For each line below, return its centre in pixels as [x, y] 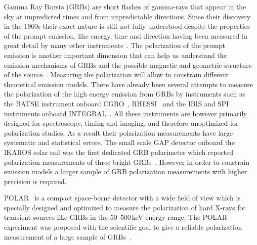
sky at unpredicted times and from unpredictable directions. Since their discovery [127, 16]
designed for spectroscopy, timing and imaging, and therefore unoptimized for [121, 123]
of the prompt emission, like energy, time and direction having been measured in [126, 35]
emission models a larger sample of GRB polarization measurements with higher [126, 171]
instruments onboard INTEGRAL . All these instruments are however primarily [126, 113]
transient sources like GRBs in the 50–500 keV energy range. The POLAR [116, 217]
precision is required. [35, 181]
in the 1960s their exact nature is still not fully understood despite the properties [127, 26]
